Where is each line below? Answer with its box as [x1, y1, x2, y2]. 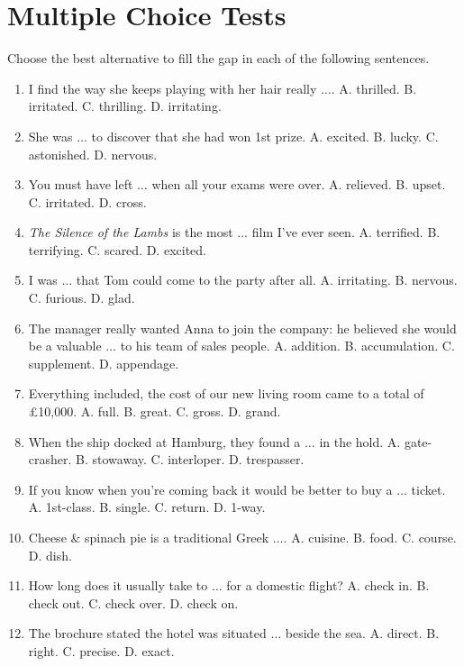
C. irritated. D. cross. [28, 192, 147, 211]
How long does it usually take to [28, 576, 208, 595]
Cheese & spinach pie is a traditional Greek [28, 528, 269, 546]
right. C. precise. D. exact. [28, 641, 175, 660]
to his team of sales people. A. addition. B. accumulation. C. [120, 336, 455, 355]
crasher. [28, 450, 72, 469]
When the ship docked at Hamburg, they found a [28, 432, 301, 451]
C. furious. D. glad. [28, 288, 135, 307]
